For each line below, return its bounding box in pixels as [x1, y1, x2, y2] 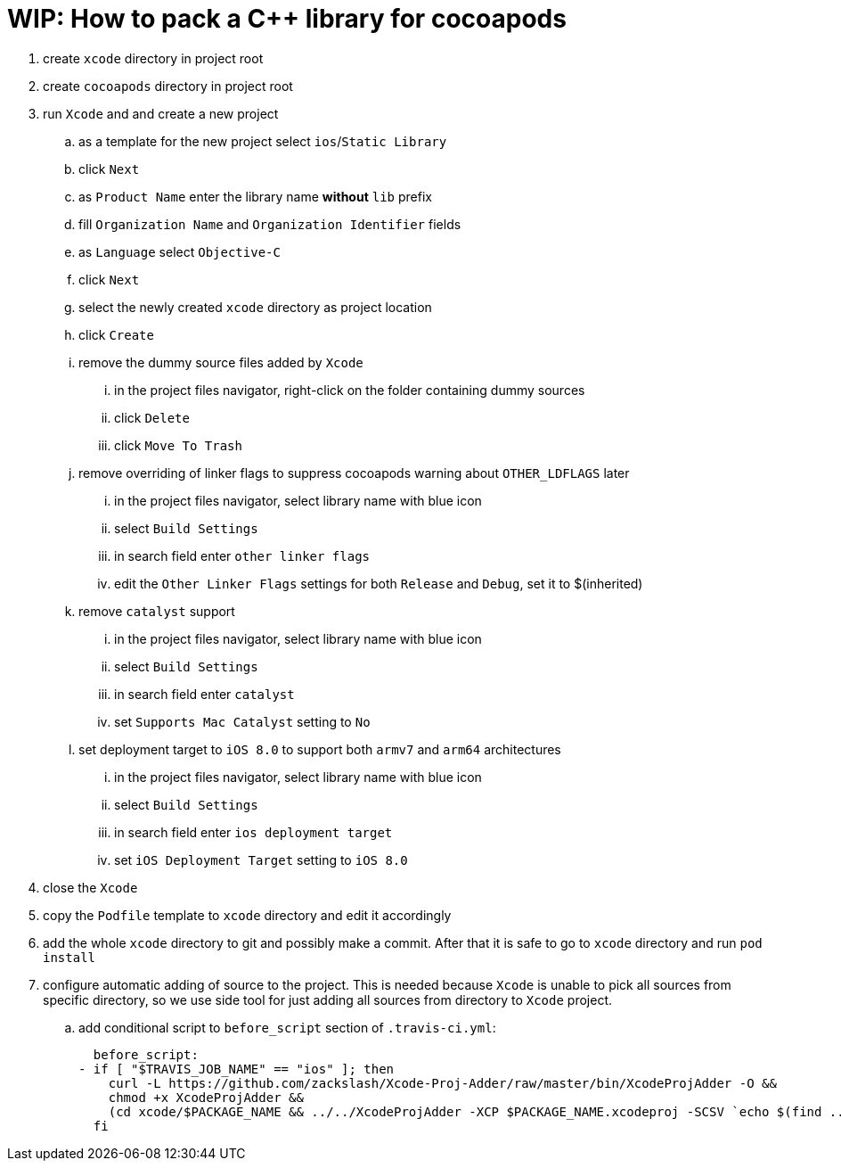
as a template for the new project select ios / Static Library [78, 133, 447, 149]
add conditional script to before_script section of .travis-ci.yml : [78, 1019, 496, 1035]
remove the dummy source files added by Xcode [78, 354, 363, 370]
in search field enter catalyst [114, 686, 295, 702]
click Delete [114, 409, 190, 425]
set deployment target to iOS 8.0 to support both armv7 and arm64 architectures [78, 741, 561, 757]
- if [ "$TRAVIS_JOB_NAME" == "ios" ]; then [78, 1061, 395, 1076]
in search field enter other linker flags [114, 547, 371, 563]
